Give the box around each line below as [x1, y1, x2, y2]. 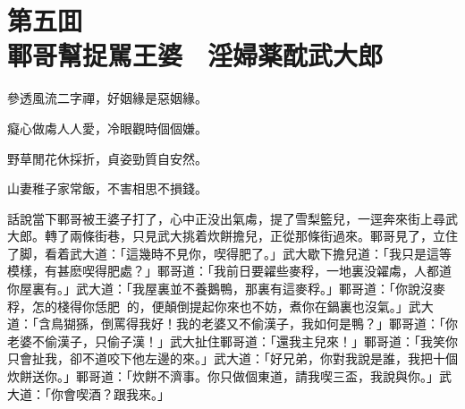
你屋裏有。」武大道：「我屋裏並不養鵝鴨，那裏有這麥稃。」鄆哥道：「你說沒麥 [7, 279, 445, 298]
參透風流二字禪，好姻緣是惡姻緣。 [7, 89, 207, 107]
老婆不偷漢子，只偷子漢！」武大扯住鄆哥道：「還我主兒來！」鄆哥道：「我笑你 [7, 331, 458, 350]
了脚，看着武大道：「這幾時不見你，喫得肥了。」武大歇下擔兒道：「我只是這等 [7, 243, 452, 262]
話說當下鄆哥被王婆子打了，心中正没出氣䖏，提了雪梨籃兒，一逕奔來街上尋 [7, 209, 445, 227]
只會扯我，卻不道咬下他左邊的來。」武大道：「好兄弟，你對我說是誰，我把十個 [7, 349, 458, 368]
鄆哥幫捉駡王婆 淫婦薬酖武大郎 [7, 37, 384, 73]
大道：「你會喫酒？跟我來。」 [7, 384, 170, 403]
